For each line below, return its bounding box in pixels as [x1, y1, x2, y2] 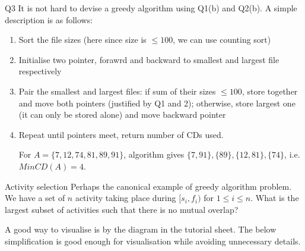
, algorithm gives [123, 148, 185, 161]
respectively [18, 65, 62, 77]
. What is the [250, 192, 299, 204]
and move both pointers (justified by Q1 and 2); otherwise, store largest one [18, 96, 296, 109]
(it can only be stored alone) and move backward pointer [18, 108, 226, 121]
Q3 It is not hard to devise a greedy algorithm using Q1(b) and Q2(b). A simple [5, 2, 297, 14]
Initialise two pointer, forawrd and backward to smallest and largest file [18, 53, 279, 65]
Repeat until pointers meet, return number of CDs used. [18, 128, 224, 140]
